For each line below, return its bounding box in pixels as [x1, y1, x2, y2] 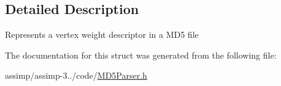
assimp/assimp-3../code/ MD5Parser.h [5, 69, 147, 82]
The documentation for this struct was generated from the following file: [5, 48, 277, 61]
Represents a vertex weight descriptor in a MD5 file [5, 28, 199, 41]
